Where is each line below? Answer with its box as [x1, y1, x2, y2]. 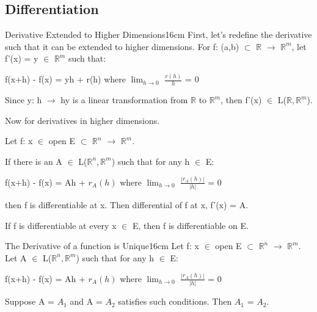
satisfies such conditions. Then [118, 295, 232, 308]
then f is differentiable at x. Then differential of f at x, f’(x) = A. [5, 198, 249, 211]
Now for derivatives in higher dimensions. [5, 114, 160, 126]
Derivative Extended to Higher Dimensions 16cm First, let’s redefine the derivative [5, 28, 312, 41]
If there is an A [5, 154, 62, 167]
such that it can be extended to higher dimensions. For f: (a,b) [5, 40, 239, 53]
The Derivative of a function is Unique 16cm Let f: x [5, 239, 199, 252]
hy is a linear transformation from [60, 93, 188, 106]
